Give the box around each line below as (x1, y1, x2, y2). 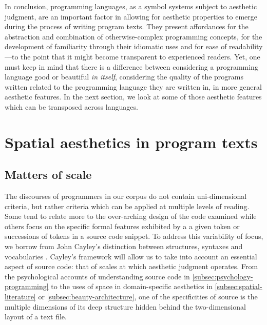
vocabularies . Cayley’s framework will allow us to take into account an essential (5, 251, 257, 261)
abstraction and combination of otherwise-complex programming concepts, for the (5, 31, 262, 42)
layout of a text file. (5, 311, 67, 322)
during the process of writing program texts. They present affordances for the (5, 21, 249, 32)
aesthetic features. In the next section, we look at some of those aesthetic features (5, 91, 262, 102)
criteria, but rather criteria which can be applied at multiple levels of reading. (5, 200, 250, 211)
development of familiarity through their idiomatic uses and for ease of (5, 41, 227, 52)
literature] (5, 291, 36, 302)
